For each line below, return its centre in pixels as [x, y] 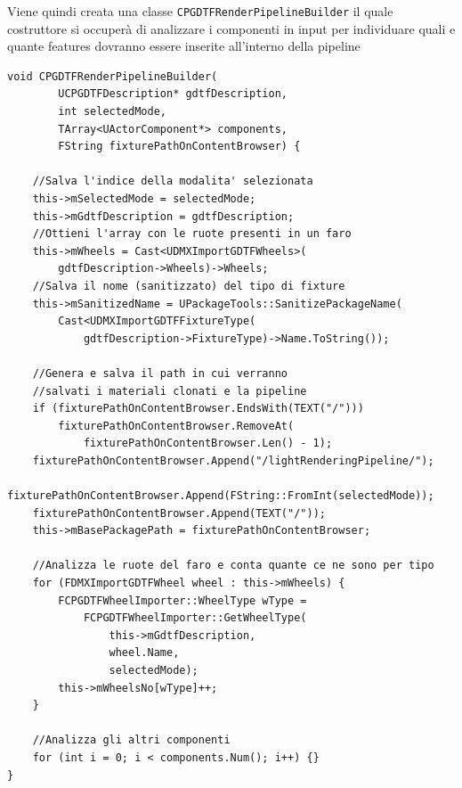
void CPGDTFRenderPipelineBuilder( [113, 76]
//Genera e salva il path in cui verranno [160, 373]
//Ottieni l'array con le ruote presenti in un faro [192, 234]
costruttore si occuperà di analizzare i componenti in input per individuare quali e [231, 28]
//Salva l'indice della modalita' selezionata [173, 181]
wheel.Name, [144, 653]
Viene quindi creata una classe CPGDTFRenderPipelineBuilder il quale [200, 11]
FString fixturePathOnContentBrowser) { [179, 147]
